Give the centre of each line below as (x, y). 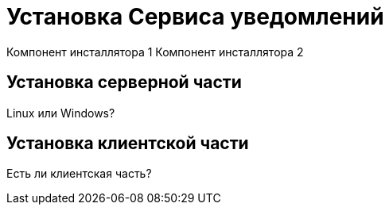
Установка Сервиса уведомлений (195, 17)
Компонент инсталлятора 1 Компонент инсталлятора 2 (155, 52)
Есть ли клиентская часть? (79, 174)
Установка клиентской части (128, 144)
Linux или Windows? (61, 113)
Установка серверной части (124, 82)
